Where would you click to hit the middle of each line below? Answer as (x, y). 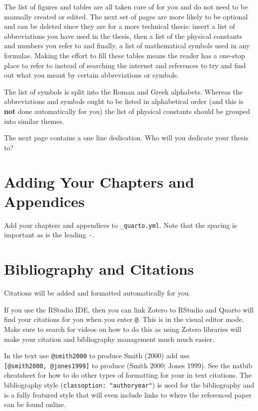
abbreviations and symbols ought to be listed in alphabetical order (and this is (124, 101)
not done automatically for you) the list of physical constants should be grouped (127, 111)
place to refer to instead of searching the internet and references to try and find (125, 65)
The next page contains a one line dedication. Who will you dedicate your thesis (126, 138)
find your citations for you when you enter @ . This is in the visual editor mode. (124, 319)
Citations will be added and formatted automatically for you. (97, 293)
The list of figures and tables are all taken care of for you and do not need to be (126, 6)
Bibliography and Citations (99, 269)
